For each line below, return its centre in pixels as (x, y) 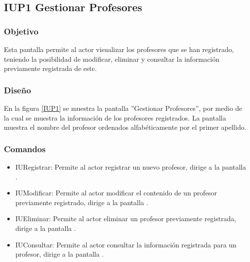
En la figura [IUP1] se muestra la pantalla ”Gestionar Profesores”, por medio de (123, 108)
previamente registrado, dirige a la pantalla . (82, 202)
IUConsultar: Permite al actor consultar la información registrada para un (126, 244)
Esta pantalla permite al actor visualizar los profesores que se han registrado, (119, 49)
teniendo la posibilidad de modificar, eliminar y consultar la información (112, 59)
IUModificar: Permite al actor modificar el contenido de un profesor (116, 193)
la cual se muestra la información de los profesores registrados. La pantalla (115, 117)
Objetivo (21, 31)
